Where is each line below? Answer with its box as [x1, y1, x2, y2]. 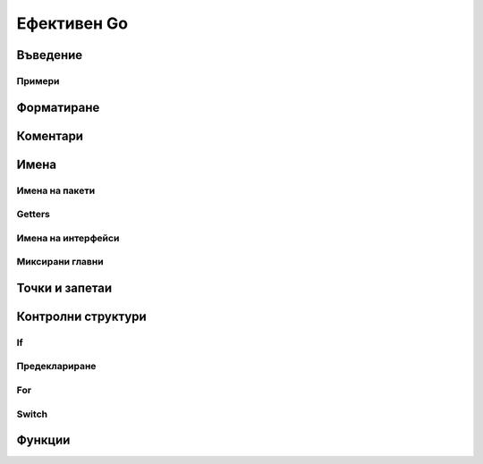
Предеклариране [16, 360, 97, 373]
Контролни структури [16, 308, 147, 324]
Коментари [16, 128, 84, 143]
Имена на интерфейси [16, 232, 120, 244]
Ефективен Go [16, 13, 129, 33]
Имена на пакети [16, 184, 96, 197]
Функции [16, 433, 71, 448]
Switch [16, 408, 48, 420]
